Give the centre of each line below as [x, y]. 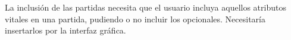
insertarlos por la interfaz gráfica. [65, 30]
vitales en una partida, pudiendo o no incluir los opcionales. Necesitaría [135, 19]
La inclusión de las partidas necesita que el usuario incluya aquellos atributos [145, 7]
